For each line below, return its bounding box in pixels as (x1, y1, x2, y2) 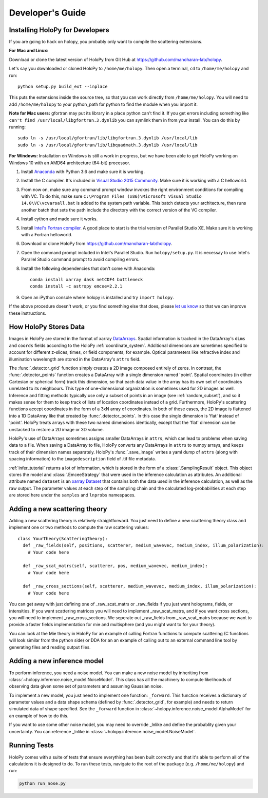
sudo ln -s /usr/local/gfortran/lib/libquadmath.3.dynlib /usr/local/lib (18, 142, 198, 148)
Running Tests (9, 741, 54, 750)
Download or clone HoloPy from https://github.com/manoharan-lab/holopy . (21, 241, 172, 247)
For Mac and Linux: (9, 48, 49, 54)
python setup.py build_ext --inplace (18, 84, 108, 90)
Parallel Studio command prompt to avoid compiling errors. (21, 256, 140, 263)
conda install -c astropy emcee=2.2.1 (30, 284, 123, 289)
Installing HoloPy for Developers (9, 26, 110, 34)
